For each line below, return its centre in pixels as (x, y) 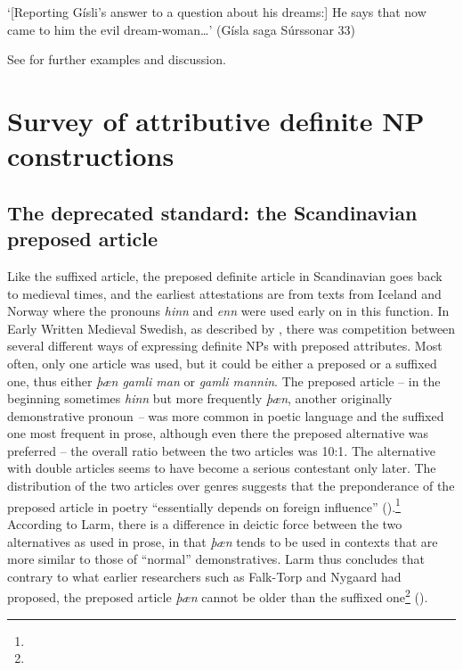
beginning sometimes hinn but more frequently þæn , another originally (200, 398)
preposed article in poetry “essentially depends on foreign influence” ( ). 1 (204, 505)
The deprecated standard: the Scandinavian (212, 212)
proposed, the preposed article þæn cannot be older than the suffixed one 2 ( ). (218, 596)
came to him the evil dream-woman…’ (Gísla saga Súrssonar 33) (181, 29)
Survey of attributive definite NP (216, 120)
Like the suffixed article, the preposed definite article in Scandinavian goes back (225, 275)
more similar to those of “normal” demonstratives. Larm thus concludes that (216, 559)
